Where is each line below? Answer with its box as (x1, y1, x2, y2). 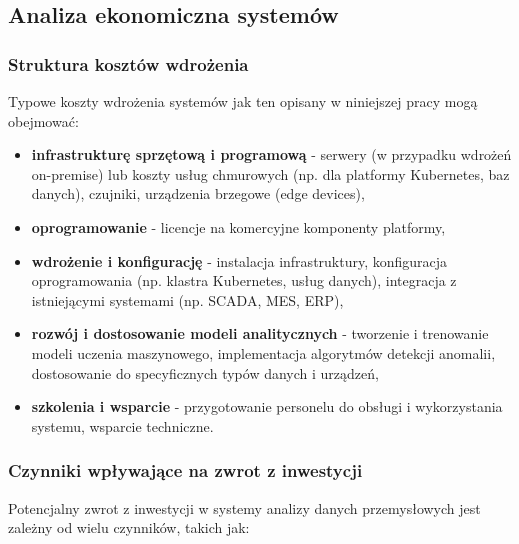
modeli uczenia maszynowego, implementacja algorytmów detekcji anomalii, (31, 342, 496, 363)
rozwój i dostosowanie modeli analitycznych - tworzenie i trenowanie (31, 323, 489, 344)
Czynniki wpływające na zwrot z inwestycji (8, 458, 363, 483)
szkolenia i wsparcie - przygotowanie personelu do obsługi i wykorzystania (31, 396, 503, 417)
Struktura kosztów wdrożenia (8, 51, 249, 76)
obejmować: (8, 110, 79, 131)
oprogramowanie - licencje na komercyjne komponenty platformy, (31, 216, 446, 237)
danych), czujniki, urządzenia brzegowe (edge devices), (31, 183, 365, 204)
